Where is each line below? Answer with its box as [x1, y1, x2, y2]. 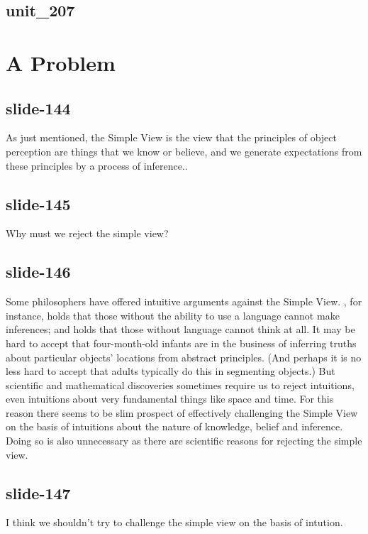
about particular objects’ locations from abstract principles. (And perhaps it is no [6, 349, 362, 364]
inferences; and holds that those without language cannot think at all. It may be [6, 322, 355, 337]
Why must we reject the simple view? [6, 226, 169, 241]
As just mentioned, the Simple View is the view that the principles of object [6, 130, 337, 145]
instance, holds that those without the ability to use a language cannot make [6, 307, 340, 322]
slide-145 [6, 192, 71, 214]
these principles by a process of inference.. [6, 158, 188, 173]
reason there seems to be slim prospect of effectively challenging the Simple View [6, 405, 358, 420]
